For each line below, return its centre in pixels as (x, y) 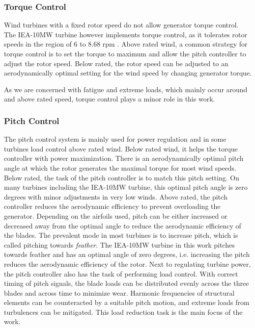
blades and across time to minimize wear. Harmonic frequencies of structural (119, 292)
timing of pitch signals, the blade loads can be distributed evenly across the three (127, 283)
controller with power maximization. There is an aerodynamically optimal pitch (124, 158)
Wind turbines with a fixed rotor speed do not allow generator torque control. (121, 25)
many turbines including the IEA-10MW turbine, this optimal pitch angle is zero (126, 187)
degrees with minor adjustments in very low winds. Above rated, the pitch (116, 196)
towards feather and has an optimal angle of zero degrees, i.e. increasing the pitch (127, 254)
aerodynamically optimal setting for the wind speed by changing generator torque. (128, 73)
